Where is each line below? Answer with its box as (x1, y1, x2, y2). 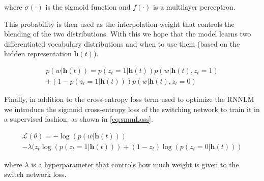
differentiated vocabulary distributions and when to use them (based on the (4, 38, 240, 49)
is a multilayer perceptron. (153, 2, 236, 12)
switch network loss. (4, 169, 67, 179)
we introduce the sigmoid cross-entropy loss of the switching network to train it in (4, 103, 260, 114)
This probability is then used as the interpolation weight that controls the (4, 18, 234, 29)
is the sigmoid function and (45, 2, 131, 12)
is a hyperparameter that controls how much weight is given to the (31, 159, 239, 169)
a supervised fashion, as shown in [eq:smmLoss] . (4, 114, 153, 124)
